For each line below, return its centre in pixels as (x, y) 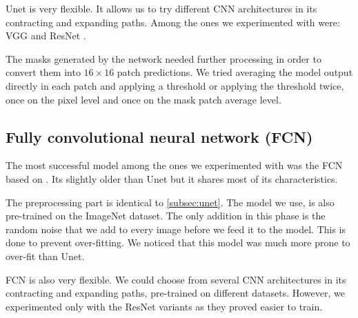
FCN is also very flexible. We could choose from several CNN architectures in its (176, 279)
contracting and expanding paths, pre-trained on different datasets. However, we (175, 293)
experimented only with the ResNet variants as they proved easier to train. (164, 306)
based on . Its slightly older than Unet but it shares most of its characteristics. (172, 178)
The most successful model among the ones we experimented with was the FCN (174, 165)
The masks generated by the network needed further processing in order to (163, 58)
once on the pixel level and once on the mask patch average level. (143, 99)
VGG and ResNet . (46, 36)
